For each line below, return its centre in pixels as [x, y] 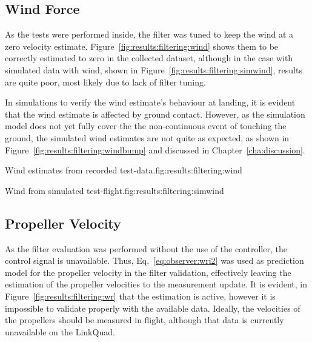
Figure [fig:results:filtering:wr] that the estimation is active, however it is [140, 296]
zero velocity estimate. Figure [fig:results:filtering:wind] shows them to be [142, 46]
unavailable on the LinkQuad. [60, 331]
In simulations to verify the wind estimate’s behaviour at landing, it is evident [150, 102]
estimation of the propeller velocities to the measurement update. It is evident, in [156, 284]
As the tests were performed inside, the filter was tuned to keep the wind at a [149, 34]
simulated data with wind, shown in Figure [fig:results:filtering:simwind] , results [154, 69]
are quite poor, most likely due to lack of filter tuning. [105, 82]
